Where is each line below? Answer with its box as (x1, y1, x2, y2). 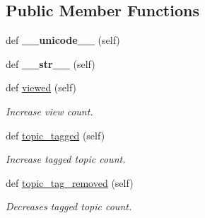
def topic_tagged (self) (6, 127, 105, 142)
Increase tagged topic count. (6, 151, 126, 166)
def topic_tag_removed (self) (6, 175, 134, 190)
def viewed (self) (6, 80, 77, 95)
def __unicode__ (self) (6, 33, 120, 47)
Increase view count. (6, 103, 93, 118)
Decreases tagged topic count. (6, 199, 132, 214)
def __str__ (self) (6, 56, 95, 71)
